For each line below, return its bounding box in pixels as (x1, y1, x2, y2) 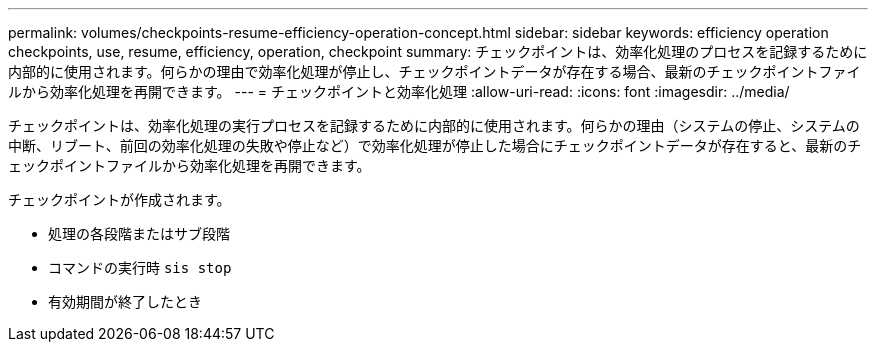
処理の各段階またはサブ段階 (48, 225, 230, 242)
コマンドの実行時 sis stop (48, 259, 232, 276)
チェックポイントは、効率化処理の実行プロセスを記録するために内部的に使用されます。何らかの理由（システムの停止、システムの (8, 117, 860, 134)
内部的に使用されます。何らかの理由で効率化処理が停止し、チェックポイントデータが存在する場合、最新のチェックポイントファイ (8, 63, 861, 80)
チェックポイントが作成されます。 (8, 191, 231, 208)
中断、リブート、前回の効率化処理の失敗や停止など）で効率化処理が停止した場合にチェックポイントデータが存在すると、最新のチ (8, 137, 862, 154)
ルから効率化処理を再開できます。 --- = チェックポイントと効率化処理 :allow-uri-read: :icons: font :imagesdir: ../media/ (8, 83, 790, 100)
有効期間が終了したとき (48, 293, 202, 310)
